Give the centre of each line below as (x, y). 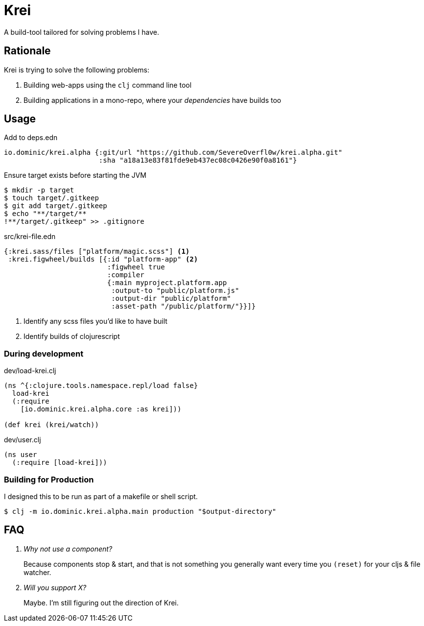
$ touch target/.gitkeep (51, 198)
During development (44, 353)
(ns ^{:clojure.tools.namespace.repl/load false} (101, 386)
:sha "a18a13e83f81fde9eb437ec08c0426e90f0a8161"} (198, 160)
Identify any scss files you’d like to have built (95, 321)
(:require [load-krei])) (59, 463)
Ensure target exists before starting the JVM (75, 175)
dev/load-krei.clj (30, 371)
